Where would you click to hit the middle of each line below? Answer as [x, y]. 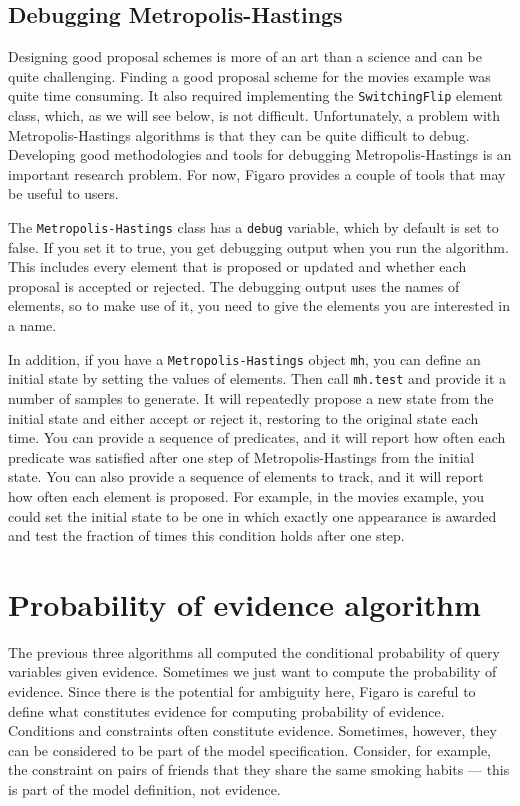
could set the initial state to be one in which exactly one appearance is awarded [252, 515]
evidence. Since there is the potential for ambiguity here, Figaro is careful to [242, 691]
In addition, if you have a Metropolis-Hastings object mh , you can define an [244, 358]
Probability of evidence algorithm [244, 603]
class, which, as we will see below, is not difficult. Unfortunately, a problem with [254, 115]
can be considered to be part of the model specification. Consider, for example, [249, 749]
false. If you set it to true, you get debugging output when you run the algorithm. [258, 246]
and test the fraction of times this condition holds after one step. [206, 535]
